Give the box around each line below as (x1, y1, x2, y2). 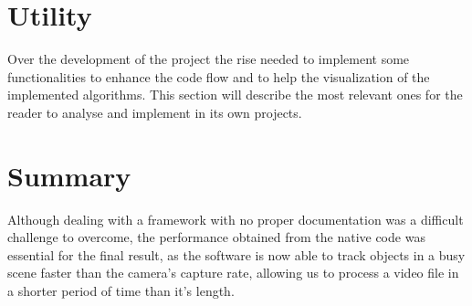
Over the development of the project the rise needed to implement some (7, 49, 410, 69)
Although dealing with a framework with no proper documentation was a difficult (7, 209, 464, 228)
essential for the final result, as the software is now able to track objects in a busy (7, 245, 466, 264)
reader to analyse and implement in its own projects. (7, 102, 302, 121)
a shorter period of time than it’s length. (7, 281, 235, 300)
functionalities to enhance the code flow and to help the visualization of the (7, 67, 430, 86)
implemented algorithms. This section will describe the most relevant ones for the (7, 85, 463, 104)
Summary (7, 156, 131, 194)
